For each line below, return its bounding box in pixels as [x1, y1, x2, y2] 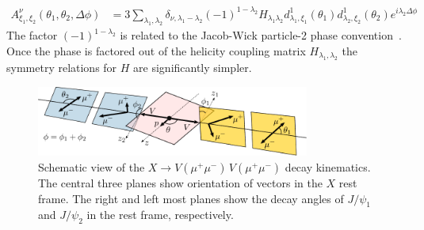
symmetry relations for [6, 59, 117, 76]
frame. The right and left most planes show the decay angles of [38, 190, 344, 206]
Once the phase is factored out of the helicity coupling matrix [6, 42, 306, 58]
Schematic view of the [38, 159, 145, 175]
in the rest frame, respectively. [86, 206, 234, 223]
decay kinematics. [285, 159, 371, 175]
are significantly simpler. [133, 59, 252, 76]
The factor [6, 27, 58, 43]
